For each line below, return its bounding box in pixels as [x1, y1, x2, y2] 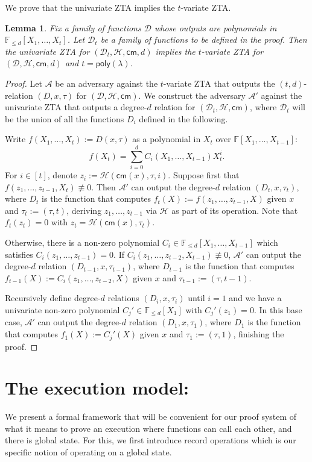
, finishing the [233, 328, 284, 340]
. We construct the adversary [138, 89, 246, 101]
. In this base [253, 304, 302, 316]
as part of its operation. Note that [171, 204, 298, 216]
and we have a [229, 292, 282, 304]
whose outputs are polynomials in [154, 21, 277, 34]
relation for [154, 101, 196, 113]
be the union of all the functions [5, 112, 124, 125]
